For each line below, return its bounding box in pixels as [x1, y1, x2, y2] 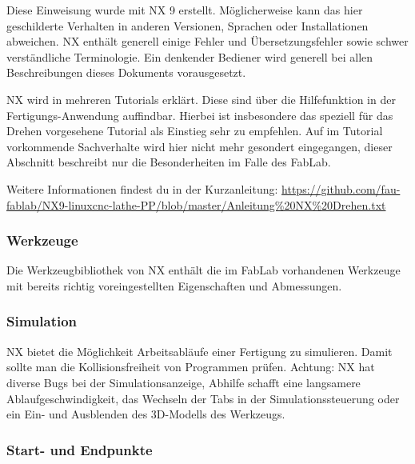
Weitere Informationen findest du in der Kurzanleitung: [6, 180, 278, 197]
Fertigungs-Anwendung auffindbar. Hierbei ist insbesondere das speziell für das [6, 106, 393, 123]
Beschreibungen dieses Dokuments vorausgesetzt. [6, 64, 246, 81]
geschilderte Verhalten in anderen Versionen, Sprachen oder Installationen [6, 17, 369, 34]
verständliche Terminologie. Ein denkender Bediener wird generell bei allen [6, 48, 373, 65]
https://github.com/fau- [281, 180, 401, 197]
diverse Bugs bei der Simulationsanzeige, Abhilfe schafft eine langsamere [6, 374, 361, 390]
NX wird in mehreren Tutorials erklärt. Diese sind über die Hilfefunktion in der [6, 90, 396, 107]
